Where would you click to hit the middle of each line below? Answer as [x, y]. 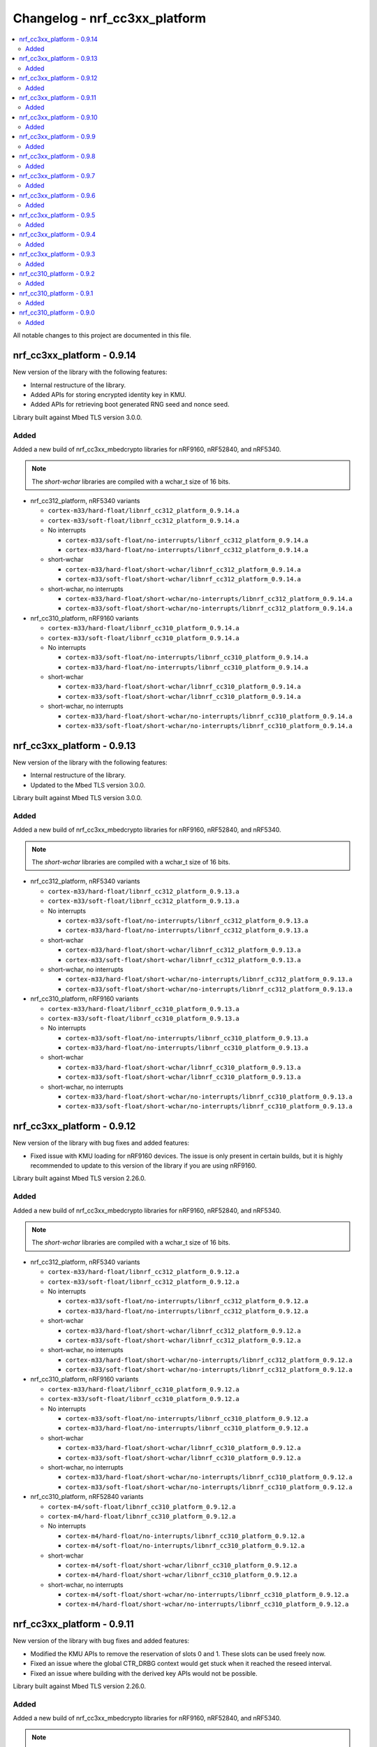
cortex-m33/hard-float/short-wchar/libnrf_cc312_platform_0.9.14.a [183, 569]
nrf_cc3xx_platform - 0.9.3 [57, 254]
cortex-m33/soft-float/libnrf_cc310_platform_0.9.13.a [144, 1018]
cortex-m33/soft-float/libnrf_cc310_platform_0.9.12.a [144, 1399]
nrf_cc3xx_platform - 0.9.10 [58, 117]
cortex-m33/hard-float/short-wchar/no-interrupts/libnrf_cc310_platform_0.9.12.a [209, 1477]
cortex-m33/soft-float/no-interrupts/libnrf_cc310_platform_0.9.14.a [187, 658]
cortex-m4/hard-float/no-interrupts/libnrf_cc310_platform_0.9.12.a [185, 1536]
